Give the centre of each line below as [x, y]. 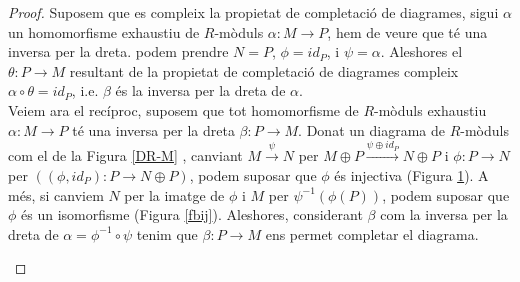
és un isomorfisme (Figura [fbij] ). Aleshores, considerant [192, 214]
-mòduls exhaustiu [430, 109]
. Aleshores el [421, 51]
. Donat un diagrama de [371, 129]
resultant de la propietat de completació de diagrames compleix [264, 70]
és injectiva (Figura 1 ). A [411, 174]
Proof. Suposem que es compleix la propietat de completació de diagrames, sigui [253, 12]
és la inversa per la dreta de [200, 90]
